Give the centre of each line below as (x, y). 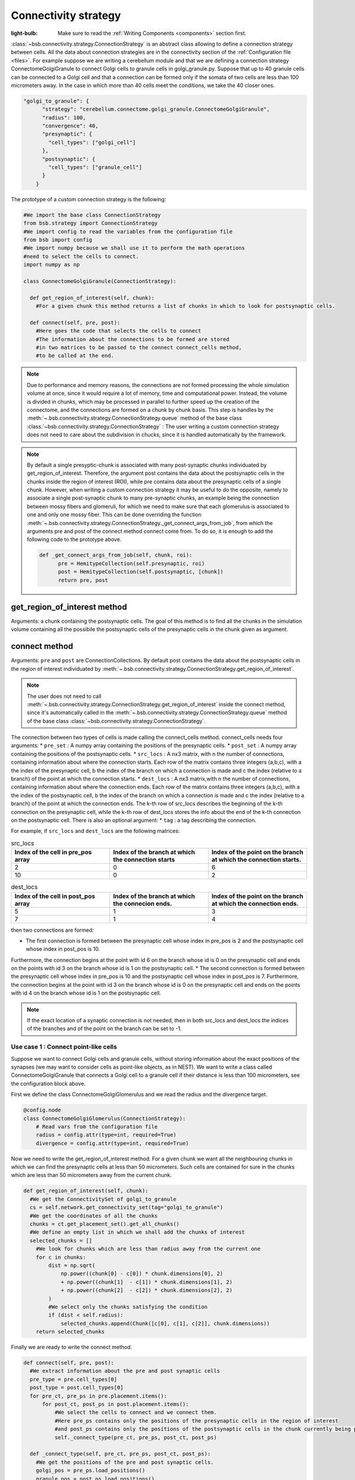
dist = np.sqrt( (72, 1265)
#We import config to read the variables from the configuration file (128, 231)
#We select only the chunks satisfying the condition (128, 1307)
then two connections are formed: (52, 930)
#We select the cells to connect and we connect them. (135, 1413)
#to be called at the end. (75, 356)
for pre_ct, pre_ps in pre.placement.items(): (99, 1396)
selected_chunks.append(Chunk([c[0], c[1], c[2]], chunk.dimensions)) (165, 1323)
